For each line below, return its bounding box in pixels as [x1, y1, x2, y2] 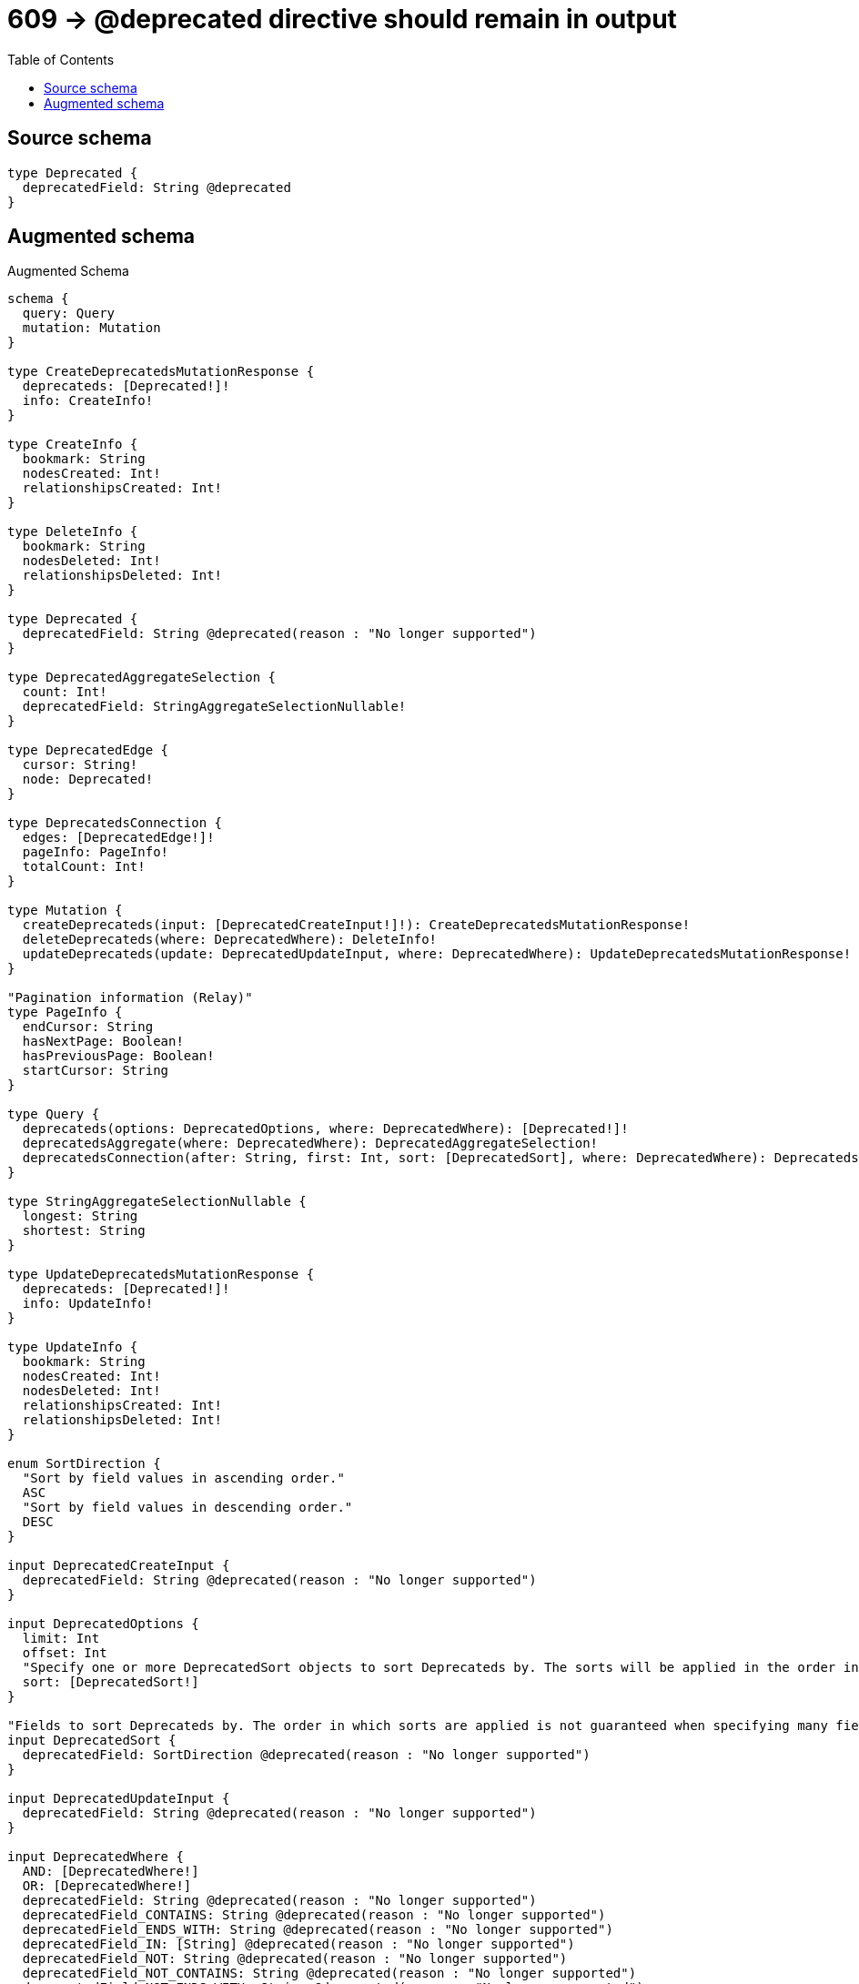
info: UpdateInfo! [22, 1296, 154, 1311]
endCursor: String [22, 1019, 154, 1035]
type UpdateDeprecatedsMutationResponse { [7, 1267, 315, 1282]
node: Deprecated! [22, 772, 154, 787]
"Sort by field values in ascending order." [22, 1471, 345, 1486]
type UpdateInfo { [7, 1340, 138, 1355]
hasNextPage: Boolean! [22, 1034, 184, 1049]
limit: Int [22, 1631, 100, 1646]
